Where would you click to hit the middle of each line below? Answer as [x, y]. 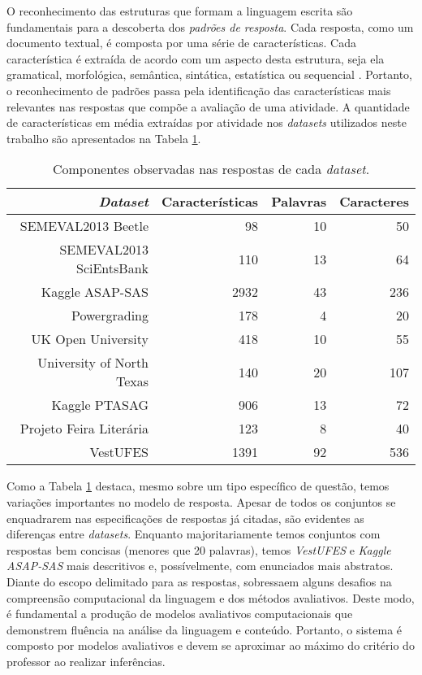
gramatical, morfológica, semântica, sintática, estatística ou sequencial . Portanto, [210, 74]
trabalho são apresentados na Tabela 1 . [104, 138]
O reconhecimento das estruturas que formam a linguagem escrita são [180, 11]
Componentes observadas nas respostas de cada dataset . [211, 169]
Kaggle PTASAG [100, 405]
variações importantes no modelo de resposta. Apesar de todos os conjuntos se [201, 501]
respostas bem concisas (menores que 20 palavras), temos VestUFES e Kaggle [199, 549]
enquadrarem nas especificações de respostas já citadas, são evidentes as [185, 518]
